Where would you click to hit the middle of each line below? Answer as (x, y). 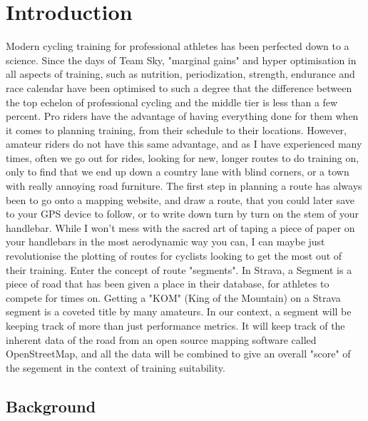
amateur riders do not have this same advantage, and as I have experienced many (184, 144)
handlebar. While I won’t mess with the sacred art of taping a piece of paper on (180, 227)
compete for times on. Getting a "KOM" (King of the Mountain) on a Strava (173, 297)
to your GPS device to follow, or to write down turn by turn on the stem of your (182, 214)
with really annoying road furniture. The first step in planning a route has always (184, 186)
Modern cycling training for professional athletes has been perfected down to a (178, 46)
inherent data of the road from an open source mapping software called (161, 339)
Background (51, 406)
